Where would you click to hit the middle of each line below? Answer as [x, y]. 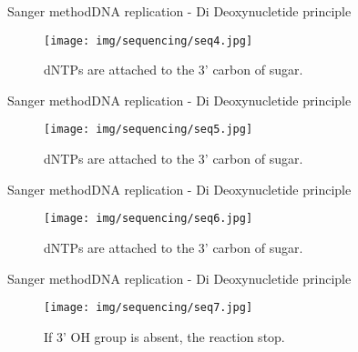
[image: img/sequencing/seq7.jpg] [148, 308]
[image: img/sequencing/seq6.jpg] [148, 219]
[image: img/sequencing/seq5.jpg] [148, 130]
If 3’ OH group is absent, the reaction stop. [164, 336]
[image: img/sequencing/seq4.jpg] [148, 40]
